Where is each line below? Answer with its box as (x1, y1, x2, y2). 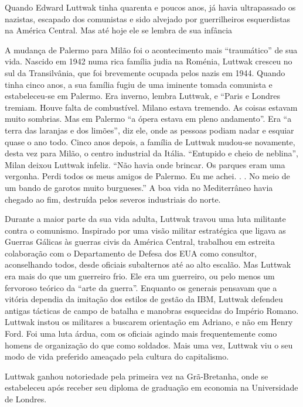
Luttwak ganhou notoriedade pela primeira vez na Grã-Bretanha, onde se (5, 370, 268, 382)
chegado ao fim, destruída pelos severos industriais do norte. (5, 193, 221, 205)
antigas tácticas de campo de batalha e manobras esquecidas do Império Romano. (5, 304, 299, 316)
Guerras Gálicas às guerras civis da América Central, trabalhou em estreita (5, 235, 275, 248)
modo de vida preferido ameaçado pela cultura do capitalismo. (5, 350, 229, 362)
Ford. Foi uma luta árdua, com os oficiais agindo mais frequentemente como (5, 327, 277, 340)
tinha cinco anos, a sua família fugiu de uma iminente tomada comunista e (5, 78, 273, 90)
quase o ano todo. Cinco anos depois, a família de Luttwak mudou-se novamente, (5, 135, 295, 148)
